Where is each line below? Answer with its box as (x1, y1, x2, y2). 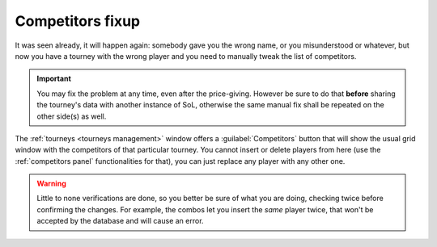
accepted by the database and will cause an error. (36, 216, 204, 226)
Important (36, 73, 72, 84)
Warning (36, 178, 66, 189)
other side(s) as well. (36, 111, 107, 121)
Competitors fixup (15, 12, 141, 30)
